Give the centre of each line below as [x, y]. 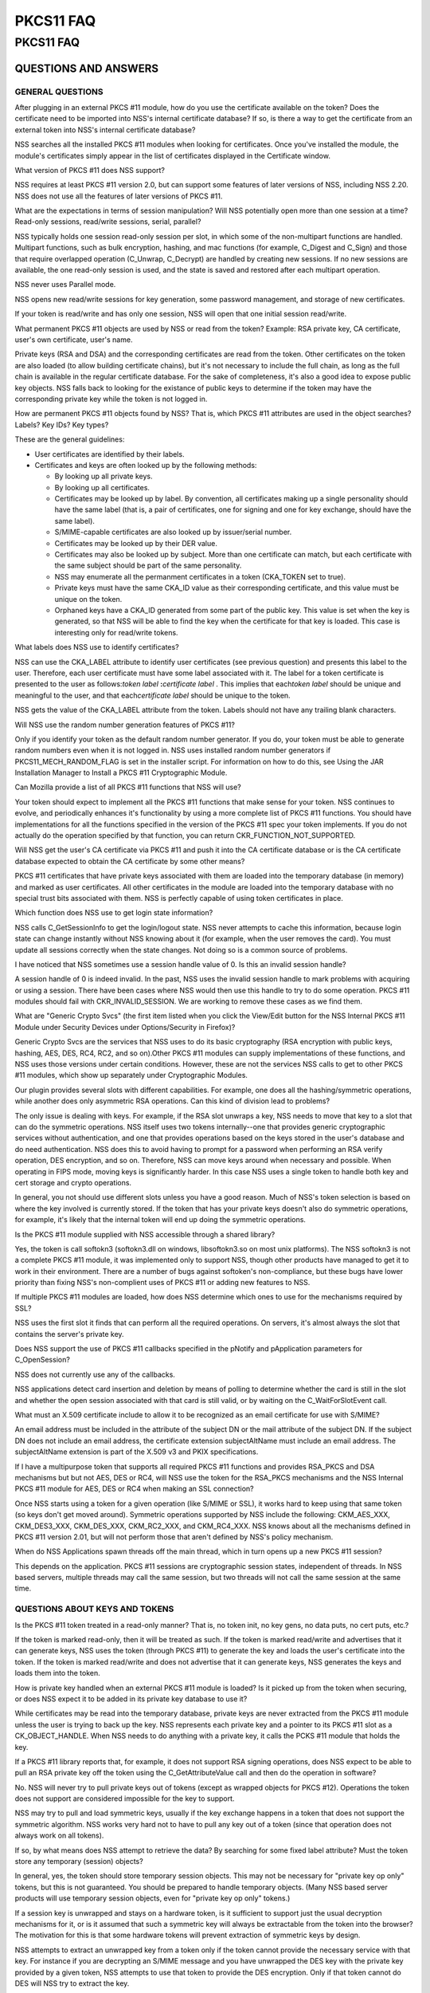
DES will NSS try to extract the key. [72, 1983]
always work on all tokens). [59, 1836]
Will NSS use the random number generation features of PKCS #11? [125, 725]
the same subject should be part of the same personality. [148, 565]
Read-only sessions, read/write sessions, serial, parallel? [108, 222]
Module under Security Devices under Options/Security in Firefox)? [125, 1027]
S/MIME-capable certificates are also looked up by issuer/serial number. [173, 532]
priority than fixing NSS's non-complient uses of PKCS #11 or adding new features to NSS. [162, 1283]
